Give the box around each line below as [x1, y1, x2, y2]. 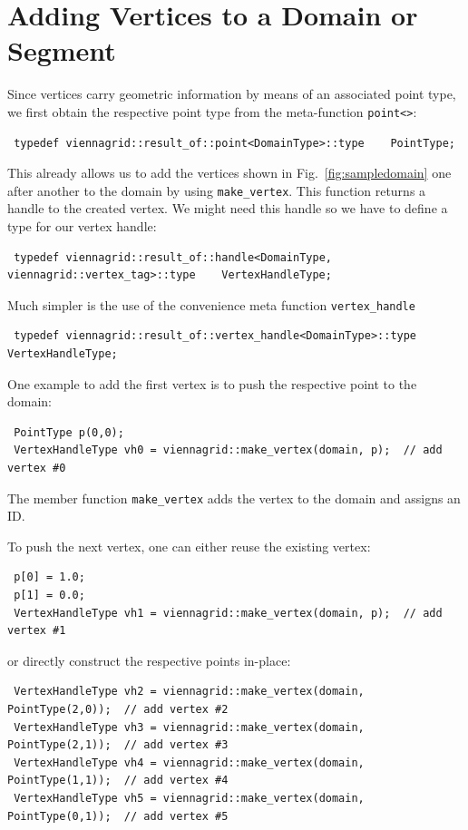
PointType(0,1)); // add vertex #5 [7, 809, 229, 823]
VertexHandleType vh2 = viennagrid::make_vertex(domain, [14, 685, 365, 698]
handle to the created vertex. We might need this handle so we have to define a [7, 199, 448, 218]
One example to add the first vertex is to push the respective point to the [7, 374, 417, 393]
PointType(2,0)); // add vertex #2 [7, 703, 229, 716]
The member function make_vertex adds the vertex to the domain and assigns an [7, 488, 461, 507]
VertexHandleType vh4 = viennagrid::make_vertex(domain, [14, 756, 365, 769]
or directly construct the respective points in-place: [7, 650, 291, 669]
